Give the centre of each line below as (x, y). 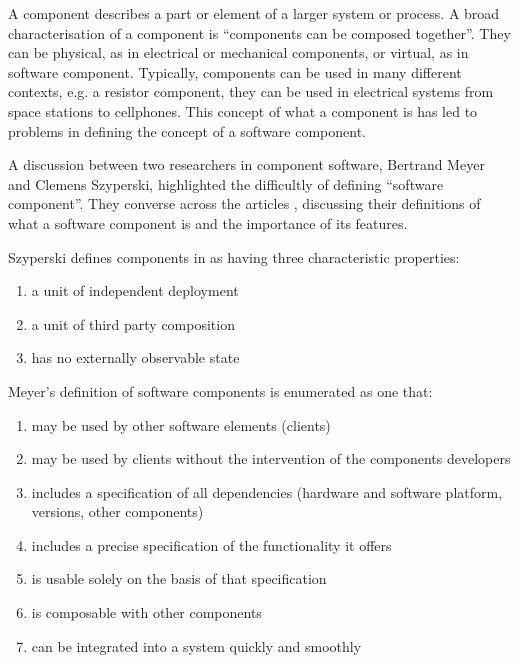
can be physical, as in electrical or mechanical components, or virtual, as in (238, 52)
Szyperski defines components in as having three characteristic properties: (234, 256)
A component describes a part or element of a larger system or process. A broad (254, 13)
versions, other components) (117, 511)
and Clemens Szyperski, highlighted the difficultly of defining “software (226, 183)
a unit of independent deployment (135, 290)
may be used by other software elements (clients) (181, 424)
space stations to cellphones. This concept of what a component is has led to (243, 110)
